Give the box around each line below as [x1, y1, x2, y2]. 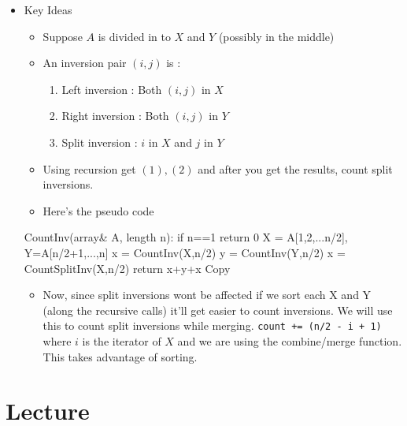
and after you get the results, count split [198, 160, 393, 177]
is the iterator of [82, 332, 161, 349]
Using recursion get [43, 160, 136, 177]
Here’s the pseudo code [43, 202, 154, 219]
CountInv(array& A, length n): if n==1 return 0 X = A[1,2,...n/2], [24, 229, 348, 245]
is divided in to [98, 28, 171, 44]
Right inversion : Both [61, 107, 169, 124]
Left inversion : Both [61, 80, 162, 97]
